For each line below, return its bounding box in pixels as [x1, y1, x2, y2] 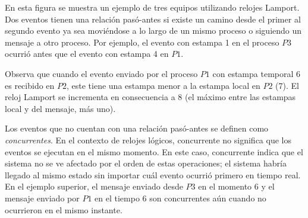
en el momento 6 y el [198, 180, 275, 193]
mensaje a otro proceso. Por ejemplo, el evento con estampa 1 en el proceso [5, 36, 279, 48]
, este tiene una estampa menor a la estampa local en [67, 79, 260, 91]
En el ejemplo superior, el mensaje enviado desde [5, 180, 183, 193]
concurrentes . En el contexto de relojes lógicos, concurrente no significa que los [5, 133, 291, 146]
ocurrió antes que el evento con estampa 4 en [5, 47, 169, 60]
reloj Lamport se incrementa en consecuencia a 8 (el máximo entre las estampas [5, 91, 296, 103]
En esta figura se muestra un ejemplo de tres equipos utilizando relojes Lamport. [5, 1, 300, 13]
